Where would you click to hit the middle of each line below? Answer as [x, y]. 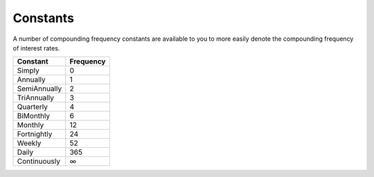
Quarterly [33, 107]
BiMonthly [34, 116]
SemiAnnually [39, 88]
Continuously [38, 161]
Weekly [29, 143]
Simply [28, 71]
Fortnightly [35, 134]
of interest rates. [36, 48]
